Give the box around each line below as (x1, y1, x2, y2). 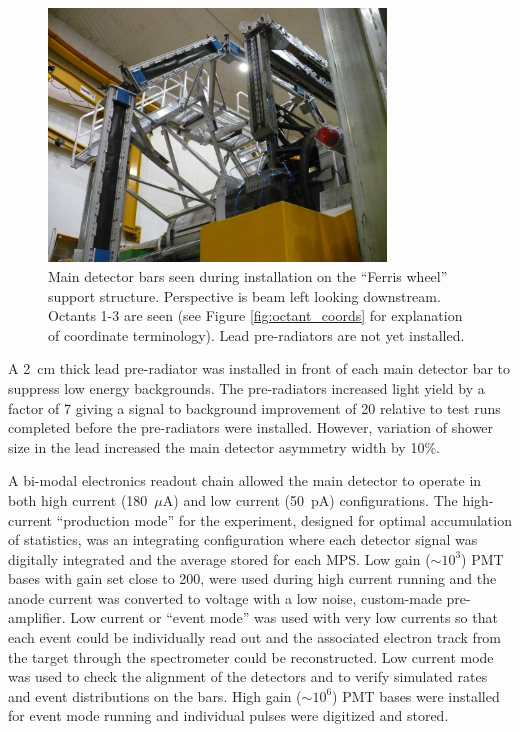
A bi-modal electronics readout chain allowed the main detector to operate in (8, 470, 482, 491)
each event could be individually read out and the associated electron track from (8, 627, 502, 648)
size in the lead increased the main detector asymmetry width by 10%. (8, 436, 440, 457)
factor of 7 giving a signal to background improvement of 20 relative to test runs (8, 397, 501, 418)
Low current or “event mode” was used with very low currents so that (70, 607, 498, 628)
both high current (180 (8, 489, 148, 510)
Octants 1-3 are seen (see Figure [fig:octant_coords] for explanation (48, 305, 463, 326)
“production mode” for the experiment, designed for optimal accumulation (56, 509, 512, 530)
